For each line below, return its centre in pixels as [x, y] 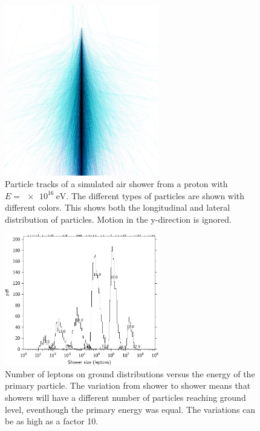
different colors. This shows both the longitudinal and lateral [118, 207]
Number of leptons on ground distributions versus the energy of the [130, 373]
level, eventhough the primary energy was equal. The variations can [130, 409]
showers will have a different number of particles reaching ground [125, 397]
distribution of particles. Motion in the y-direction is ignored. [118, 219]
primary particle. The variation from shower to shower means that [128, 385]
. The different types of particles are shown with [155, 195]
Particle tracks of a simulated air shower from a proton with [116, 184]
